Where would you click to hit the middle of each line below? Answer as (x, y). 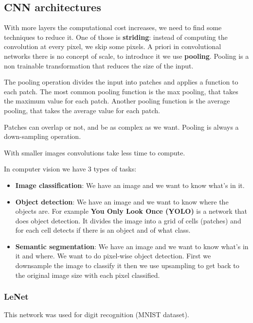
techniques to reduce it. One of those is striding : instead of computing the (116, 37)
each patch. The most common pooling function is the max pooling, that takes (121, 91)
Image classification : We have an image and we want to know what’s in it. (130, 185)
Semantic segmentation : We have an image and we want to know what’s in (132, 246)
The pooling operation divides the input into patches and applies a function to (121, 82)
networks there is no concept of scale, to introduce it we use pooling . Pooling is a (126, 56)
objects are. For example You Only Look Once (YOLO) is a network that (131, 211)
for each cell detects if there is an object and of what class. (103, 230)
